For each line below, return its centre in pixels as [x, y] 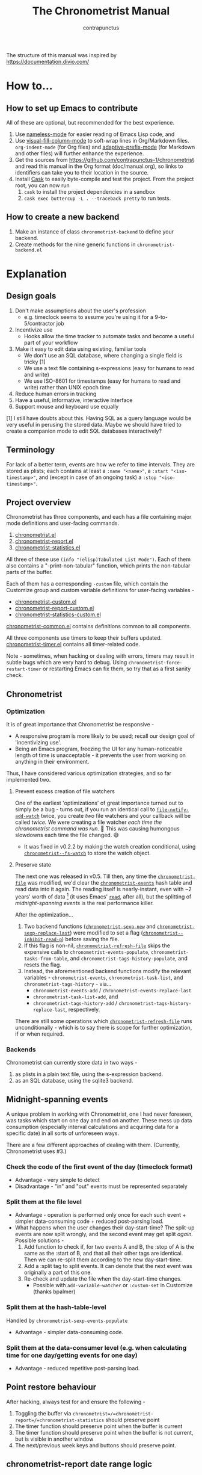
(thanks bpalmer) [54, 1291]
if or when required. [39, 1034]
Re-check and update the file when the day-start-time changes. [103, 1279]
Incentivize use [34, 330]
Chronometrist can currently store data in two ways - [72, 1063]
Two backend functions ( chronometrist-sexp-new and [90, 926]
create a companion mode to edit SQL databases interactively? [84, 431]
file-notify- [173, 810]
